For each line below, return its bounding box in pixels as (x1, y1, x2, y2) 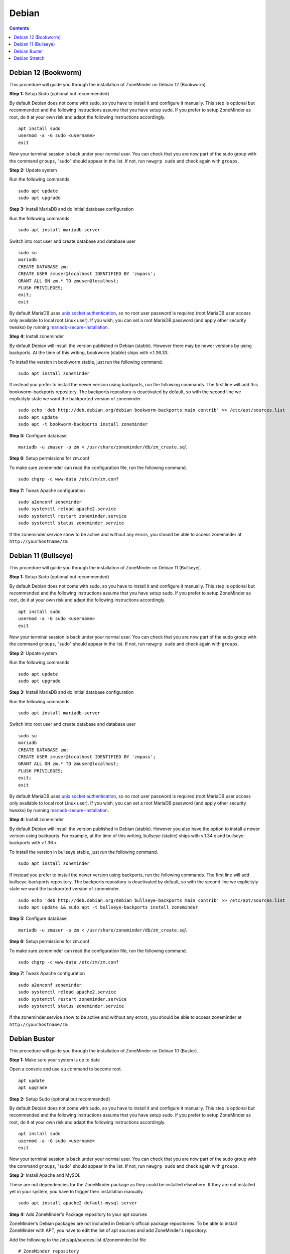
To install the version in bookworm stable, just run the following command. (9, 359, 163, 365)
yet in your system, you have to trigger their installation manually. (9, 1188, 144, 1194)
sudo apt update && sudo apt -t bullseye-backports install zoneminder (18, 904, 198, 910)
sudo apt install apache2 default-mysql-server (18, 1200, 137, 1206)
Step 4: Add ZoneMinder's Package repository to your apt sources (9, 1211, 148, 1217)
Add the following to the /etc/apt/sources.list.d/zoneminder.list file (9, 1236, 147, 1242)
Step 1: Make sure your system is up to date (9, 1057, 100, 1063)
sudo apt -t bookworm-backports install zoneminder (18, 421, 148, 427)
